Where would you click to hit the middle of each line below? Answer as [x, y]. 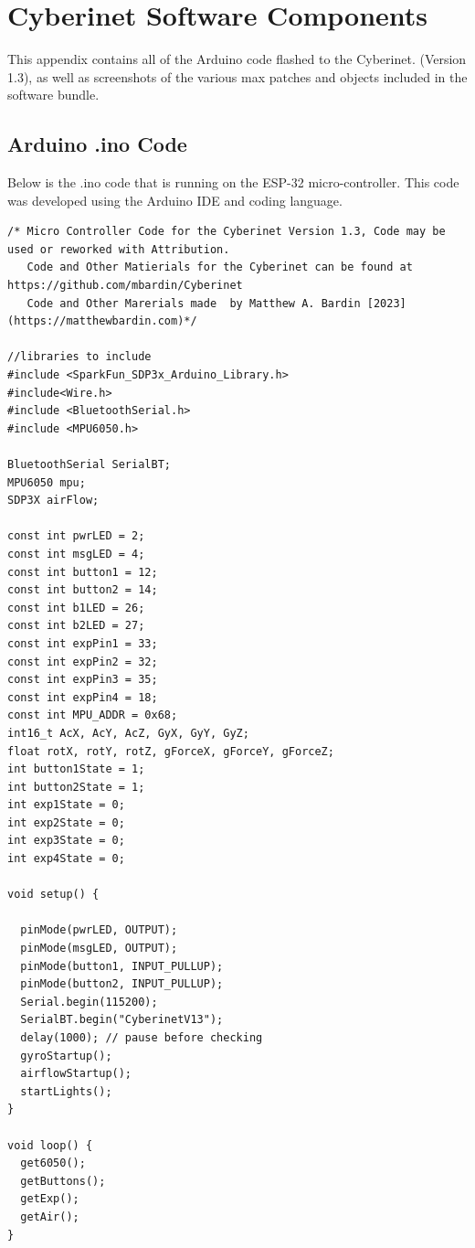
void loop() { [50, 1145]
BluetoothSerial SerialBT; [89, 465]
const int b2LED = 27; [76, 626]
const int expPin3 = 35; [83, 680]
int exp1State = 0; [66, 805]
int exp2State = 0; [66, 822]
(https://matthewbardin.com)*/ [102, 321]
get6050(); [53, 1163]
